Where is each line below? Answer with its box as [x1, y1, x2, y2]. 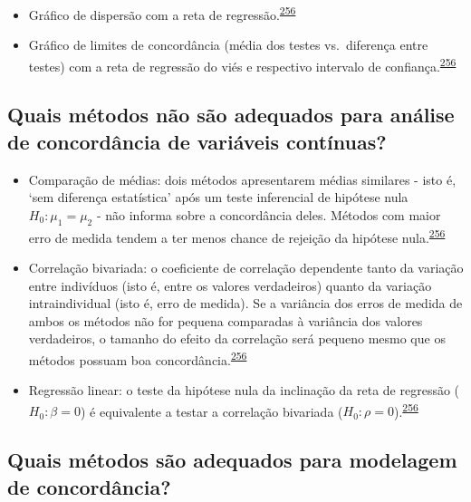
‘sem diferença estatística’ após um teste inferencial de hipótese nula [28, 188, 409, 207]
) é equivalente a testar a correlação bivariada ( [80, 401, 343, 420]
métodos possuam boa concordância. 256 [28, 347, 247, 369]
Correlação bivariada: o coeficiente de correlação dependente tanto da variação [28, 257, 464, 276]
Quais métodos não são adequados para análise [7, 101, 455, 129]
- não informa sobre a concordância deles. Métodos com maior [96, 205, 441, 224]
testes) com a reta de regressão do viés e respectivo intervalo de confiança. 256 [28, 53, 457, 75]
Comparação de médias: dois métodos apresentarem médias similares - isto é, [28, 169, 457, 188]
